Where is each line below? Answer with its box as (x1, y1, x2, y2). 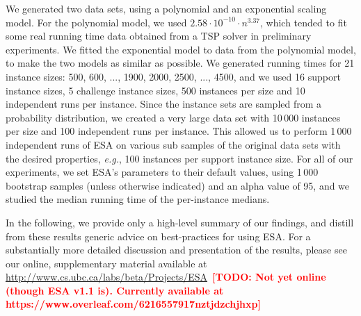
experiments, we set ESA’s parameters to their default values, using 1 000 (6, 165, 319, 179)
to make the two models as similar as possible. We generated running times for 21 (6, 56, 355, 70)
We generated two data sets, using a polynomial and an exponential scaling (6, 1, 327, 15)
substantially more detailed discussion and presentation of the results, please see (6, 242, 347, 257)
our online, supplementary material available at (6, 256, 207, 270)
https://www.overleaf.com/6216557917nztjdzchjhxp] (6, 297, 261, 311)
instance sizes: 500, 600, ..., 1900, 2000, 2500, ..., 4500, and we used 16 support (6, 69, 341, 83)
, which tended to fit (260, 15, 347, 29)
